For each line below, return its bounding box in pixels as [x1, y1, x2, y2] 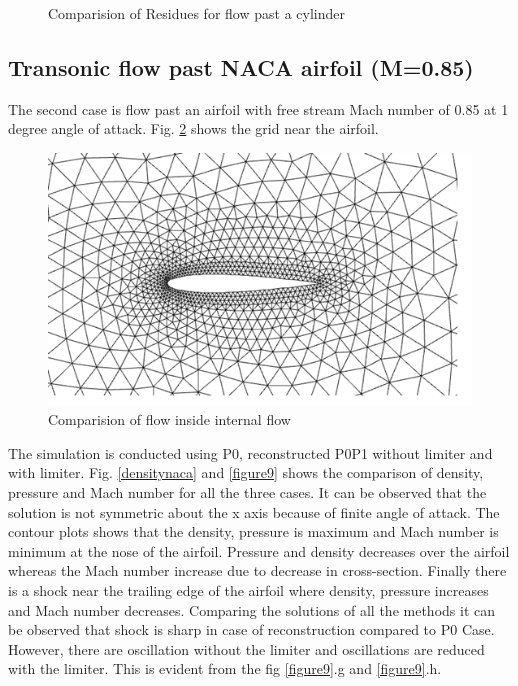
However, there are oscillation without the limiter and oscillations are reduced [8, 638, 485, 659]
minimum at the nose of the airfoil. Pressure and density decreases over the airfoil [8, 540, 510, 561]
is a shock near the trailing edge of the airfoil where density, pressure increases [8, 579, 489, 600]
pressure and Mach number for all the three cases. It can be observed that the [8, 481, 487, 502]
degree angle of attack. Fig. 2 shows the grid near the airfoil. [8, 118, 379, 139]
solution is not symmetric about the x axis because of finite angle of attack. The [8, 501, 500, 522]
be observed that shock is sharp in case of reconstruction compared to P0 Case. [8, 619, 495, 640]
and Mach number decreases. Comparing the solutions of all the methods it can [8, 599, 495, 620]
